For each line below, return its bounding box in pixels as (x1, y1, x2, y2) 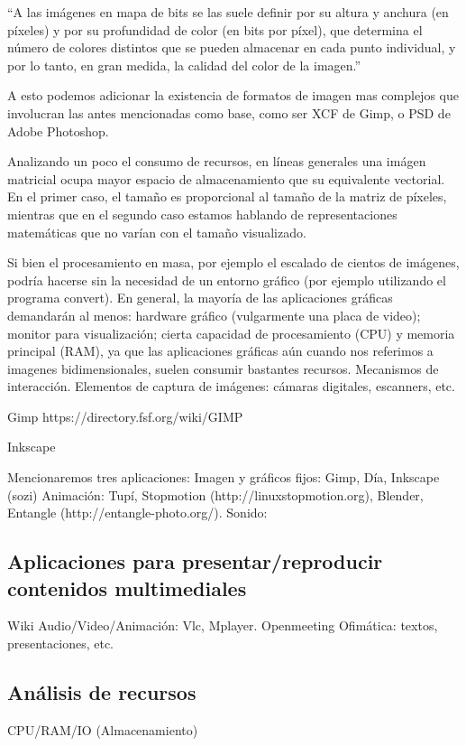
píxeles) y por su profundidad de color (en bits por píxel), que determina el (7, 20, 423, 39)
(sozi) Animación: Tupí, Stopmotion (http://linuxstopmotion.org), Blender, (7, 485, 424, 504)
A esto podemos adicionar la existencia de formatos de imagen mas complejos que (7, 86, 459, 105)
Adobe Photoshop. (7, 121, 109, 140)
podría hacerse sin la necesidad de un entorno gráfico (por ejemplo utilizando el (7, 270, 446, 289)
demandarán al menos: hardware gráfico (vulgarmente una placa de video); (7, 305, 421, 324)
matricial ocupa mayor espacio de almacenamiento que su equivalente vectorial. (7, 169, 445, 188)
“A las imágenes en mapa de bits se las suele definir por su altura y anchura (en (7, 3, 449, 21)
